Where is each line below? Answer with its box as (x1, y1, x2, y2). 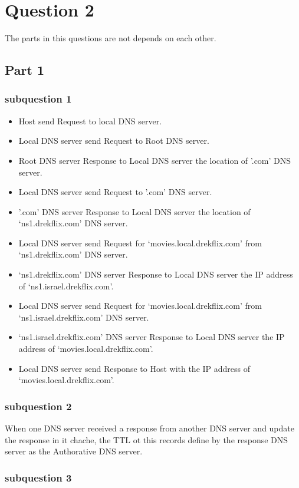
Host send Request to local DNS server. (18, 114, 162, 127)
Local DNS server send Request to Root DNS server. (18, 134, 209, 147)
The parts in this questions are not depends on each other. (5, 32, 216, 44)
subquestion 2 (5, 398, 72, 413)
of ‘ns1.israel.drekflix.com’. (18, 279, 114, 292)
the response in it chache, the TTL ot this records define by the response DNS (5, 433, 288, 446)
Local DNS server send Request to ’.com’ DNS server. (18, 186, 212, 198)
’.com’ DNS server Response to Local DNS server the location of (18, 205, 251, 217)
